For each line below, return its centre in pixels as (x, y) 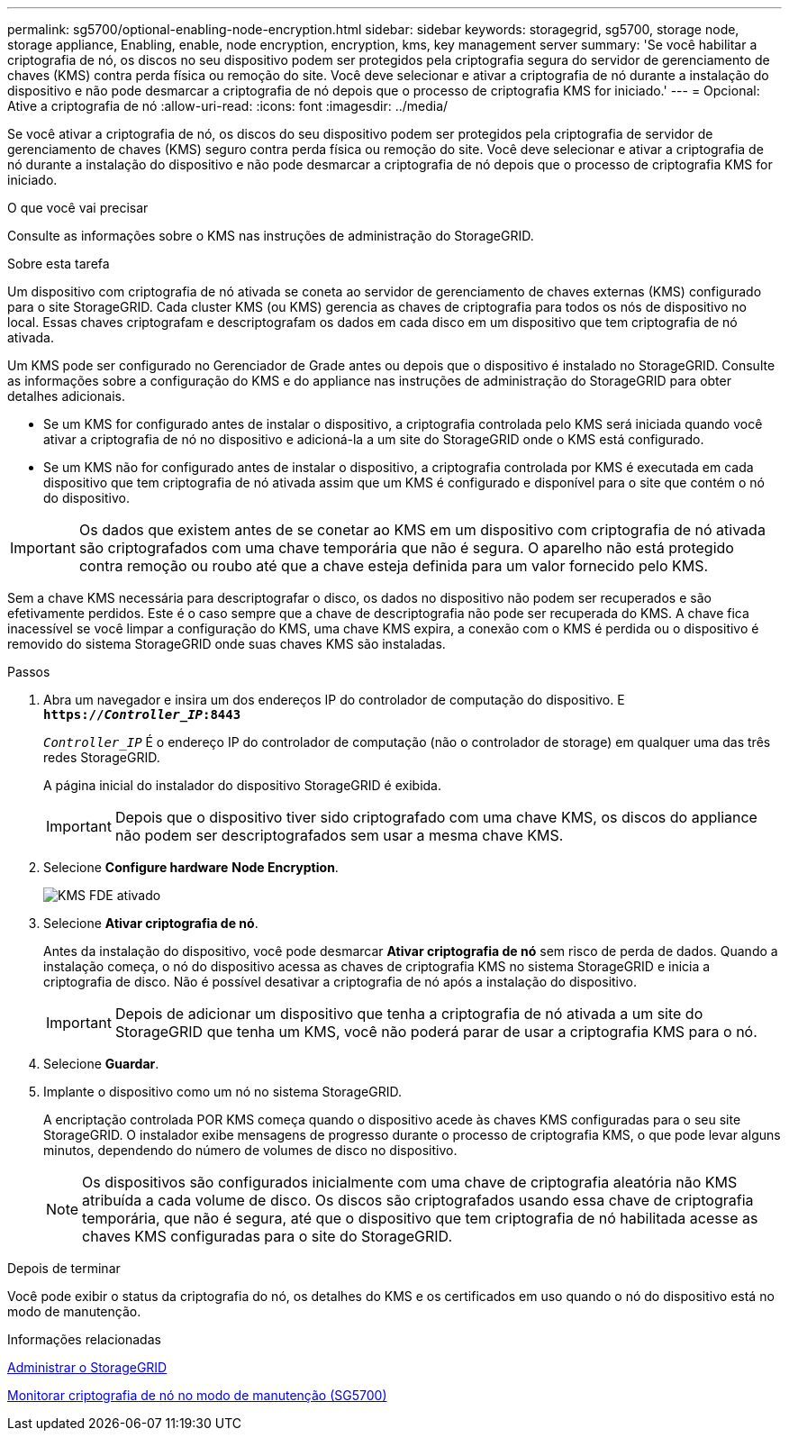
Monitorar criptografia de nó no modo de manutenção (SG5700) (197, 1395)
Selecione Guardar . (101, 1064)
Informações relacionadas (84, 1339)
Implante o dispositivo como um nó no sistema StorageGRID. (222, 1092)
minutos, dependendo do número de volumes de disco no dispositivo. (250, 1150)
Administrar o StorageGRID (87, 1367)
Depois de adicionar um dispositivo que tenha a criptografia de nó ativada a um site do (409, 1014)
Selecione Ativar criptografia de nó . (151, 923)
